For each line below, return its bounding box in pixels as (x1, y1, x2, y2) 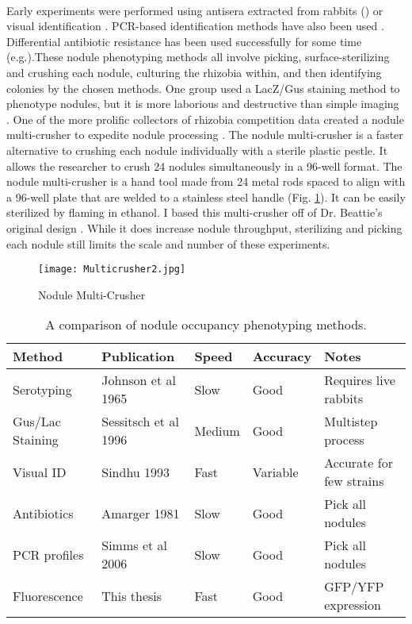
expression (324, 595, 381, 614)
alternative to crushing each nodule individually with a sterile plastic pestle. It (6, 141, 388, 158)
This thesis (101, 586, 162, 605)
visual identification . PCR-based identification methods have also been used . (6, 17, 384, 34)
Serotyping (13, 379, 72, 399)
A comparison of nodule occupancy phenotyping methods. (45, 315, 367, 334)
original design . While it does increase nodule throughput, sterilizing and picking (6, 219, 402, 236)
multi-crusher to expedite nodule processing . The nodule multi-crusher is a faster (6, 126, 403, 143)
